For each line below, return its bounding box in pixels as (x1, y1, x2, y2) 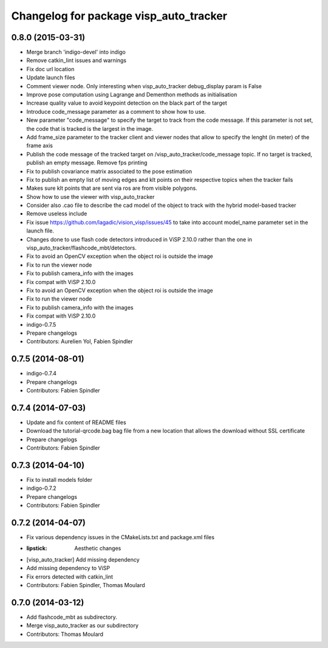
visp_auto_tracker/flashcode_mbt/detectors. (26, 244, 137, 252)
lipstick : (26, 545, 48, 552)
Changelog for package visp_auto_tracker (11, 9, 228, 23)
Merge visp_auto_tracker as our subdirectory (26, 622, 139, 629)
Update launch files (26, 74, 75, 82)
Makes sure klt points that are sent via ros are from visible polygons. (26, 184, 197, 192)
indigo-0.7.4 (26, 370, 57, 377)
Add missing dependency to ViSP (26, 565, 111, 572)
